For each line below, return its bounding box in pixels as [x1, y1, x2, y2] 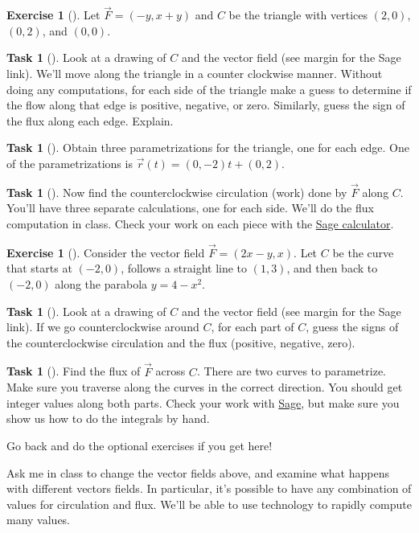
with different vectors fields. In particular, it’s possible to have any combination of [6, 480, 412, 497]
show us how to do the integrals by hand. [6, 410, 210, 427]
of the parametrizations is [6, 154, 133, 171]
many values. [6, 511, 71, 528]
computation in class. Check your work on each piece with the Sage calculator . [6, 215, 394, 232]
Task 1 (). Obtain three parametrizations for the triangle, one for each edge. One [6, 139, 409, 156]
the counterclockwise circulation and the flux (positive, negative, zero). [6, 334, 355, 351]
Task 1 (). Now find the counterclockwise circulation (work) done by [6, 183, 347, 200]
